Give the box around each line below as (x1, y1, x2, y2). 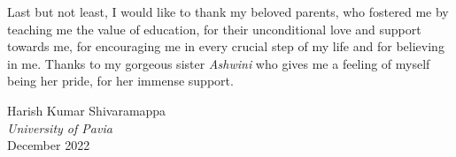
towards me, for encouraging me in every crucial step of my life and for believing (7, 37, 444, 56)
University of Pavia (7, 118, 112, 137)
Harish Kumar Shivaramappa (7, 101, 166, 119)
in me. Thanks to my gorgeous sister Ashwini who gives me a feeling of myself (7, 54, 430, 72)
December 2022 (7, 136, 90, 154)
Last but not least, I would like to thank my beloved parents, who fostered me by (7, 3, 449, 20)
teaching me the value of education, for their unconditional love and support (7, 19, 421, 38)
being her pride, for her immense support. (7, 71, 234, 90)
